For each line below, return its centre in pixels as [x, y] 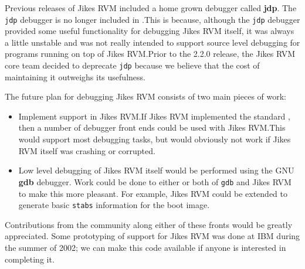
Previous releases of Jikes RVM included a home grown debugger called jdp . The [151, 8]
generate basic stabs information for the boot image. [114, 205]
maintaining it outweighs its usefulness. [75, 76]
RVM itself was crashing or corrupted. [87, 150]
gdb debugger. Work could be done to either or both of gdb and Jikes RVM [155, 181]
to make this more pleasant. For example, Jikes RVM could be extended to [153, 193]
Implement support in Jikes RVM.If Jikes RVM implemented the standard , [154, 116]
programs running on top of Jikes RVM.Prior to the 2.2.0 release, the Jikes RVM [150, 54]
